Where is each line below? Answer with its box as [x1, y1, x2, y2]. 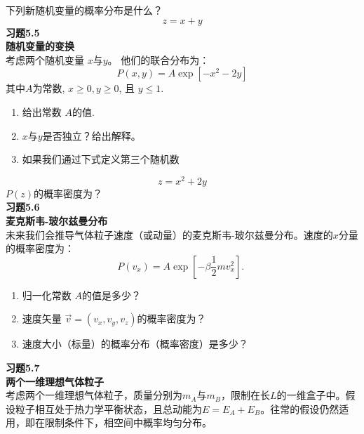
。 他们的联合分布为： [107, 52, 210, 67]
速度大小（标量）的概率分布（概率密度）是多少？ [22, 336, 248, 351]
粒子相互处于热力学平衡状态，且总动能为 [15, 401, 202, 416]
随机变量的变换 [6, 39, 74, 53]
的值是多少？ [81, 287, 141, 302]
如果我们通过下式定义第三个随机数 [22, 152, 180, 166]
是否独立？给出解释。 [42, 128, 141, 143]
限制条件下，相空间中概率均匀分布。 [44, 415, 212, 430]
